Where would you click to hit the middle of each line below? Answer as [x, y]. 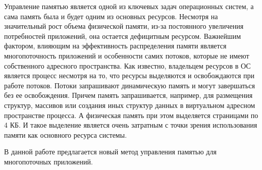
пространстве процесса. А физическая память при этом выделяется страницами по [131, 115]
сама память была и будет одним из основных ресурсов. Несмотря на [111, 16]
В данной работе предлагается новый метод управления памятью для [110, 152]
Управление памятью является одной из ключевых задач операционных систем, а [129, 6]
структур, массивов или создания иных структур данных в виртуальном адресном [130, 105]
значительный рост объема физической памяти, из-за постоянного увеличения [124, 26]
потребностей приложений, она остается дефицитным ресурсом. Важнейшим [123, 36]
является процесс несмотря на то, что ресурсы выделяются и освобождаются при [129, 75]
